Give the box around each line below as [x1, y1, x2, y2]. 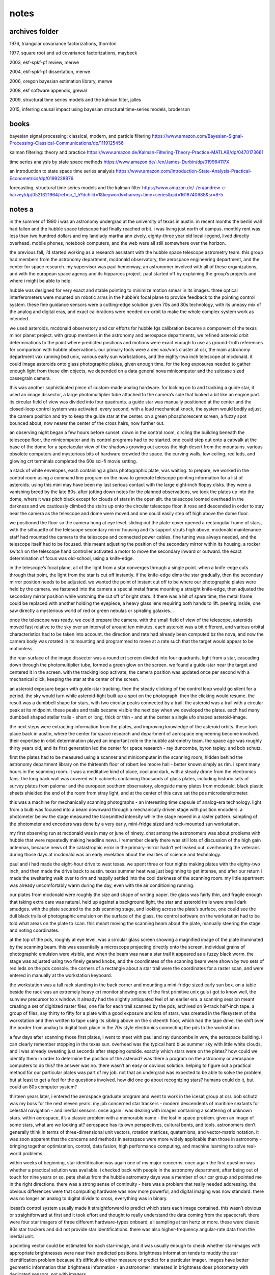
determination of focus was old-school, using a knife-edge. [9, 555, 134, 561]
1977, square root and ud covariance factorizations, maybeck [9, 50, 137, 56]
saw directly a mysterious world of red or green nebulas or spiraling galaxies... [9, 607, 174, 614]
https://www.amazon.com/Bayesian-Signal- [152, 133, 244, 139]
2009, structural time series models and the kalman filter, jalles [9, 97, 142, 103]
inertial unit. [9, 1233, 35, 1239]
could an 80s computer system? [9, 1084, 77, 1090]
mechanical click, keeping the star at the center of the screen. [9, 676, 140, 682]
